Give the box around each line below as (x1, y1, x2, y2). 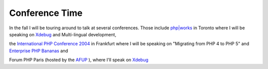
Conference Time (9, 7, 83, 18)
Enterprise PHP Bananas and (9, 48, 68, 54)
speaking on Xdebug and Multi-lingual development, (9, 31, 117, 37)
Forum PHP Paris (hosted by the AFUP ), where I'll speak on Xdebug (9, 57, 149, 63)
